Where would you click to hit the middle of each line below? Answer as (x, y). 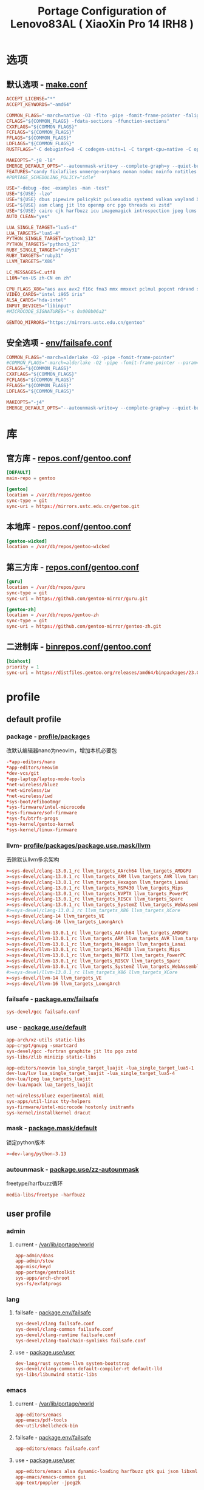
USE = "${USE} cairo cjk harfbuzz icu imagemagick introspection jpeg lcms (102, 211)
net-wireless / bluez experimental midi (55, 1096)
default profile (34, 719)
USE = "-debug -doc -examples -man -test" (58, 188)
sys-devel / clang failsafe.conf (55, 1324)
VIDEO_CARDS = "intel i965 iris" (46, 295)
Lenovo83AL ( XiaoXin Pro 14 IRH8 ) (102, 24)
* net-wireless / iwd (29, 796)
